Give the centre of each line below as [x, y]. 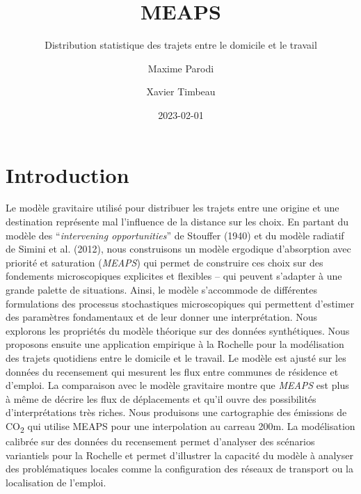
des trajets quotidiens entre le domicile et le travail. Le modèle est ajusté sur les [176, 357]
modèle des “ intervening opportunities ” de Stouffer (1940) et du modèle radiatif [175, 235]
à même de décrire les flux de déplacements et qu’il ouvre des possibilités [161, 398]
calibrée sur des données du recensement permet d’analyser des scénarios [160, 441]
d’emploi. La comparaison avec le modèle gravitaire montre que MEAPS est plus [177, 385]
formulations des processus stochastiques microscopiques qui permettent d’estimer [180, 303]
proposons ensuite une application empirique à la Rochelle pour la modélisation [175, 344]
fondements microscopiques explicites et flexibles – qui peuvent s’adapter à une [174, 276]
